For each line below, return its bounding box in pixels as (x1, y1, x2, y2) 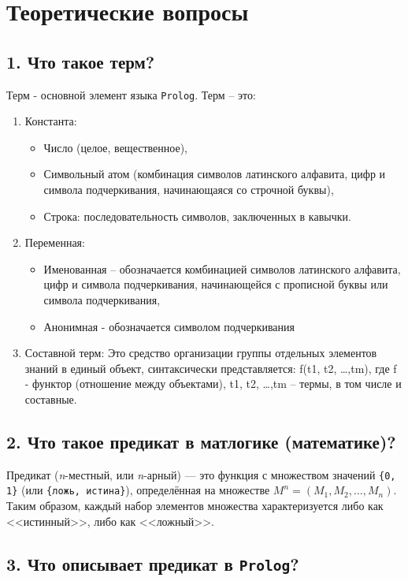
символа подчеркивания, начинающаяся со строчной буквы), (43, 181, 334, 198)
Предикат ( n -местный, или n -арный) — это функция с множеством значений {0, (6, 466, 396, 482)
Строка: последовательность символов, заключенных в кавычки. (43, 207, 351, 224)
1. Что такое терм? (6, 49, 155, 73)
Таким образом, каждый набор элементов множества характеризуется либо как (6, 497, 384, 514)
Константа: (24, 113, 77, 129)
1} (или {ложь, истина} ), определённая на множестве (6, 482, 270, 498)
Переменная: (24, 234, 85, 251)
